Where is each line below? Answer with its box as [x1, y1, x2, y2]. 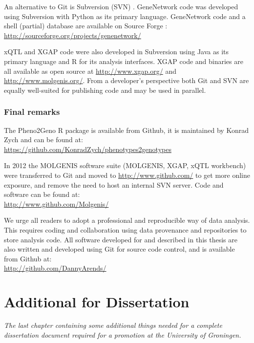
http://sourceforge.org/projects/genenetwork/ [4, 30, 141, 40]
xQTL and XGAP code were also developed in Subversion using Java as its [4, 46, 229, 57]
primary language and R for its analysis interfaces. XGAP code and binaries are [4, 56, 243, 66]
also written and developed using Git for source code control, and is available [4, 244, 235, 254]
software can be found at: [4, 189, 80, 199]
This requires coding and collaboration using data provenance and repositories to [4, 224, 247, 235]
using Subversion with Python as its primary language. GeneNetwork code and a [4, 11, 246, 21]
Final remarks [4, 106, 60, 118]
